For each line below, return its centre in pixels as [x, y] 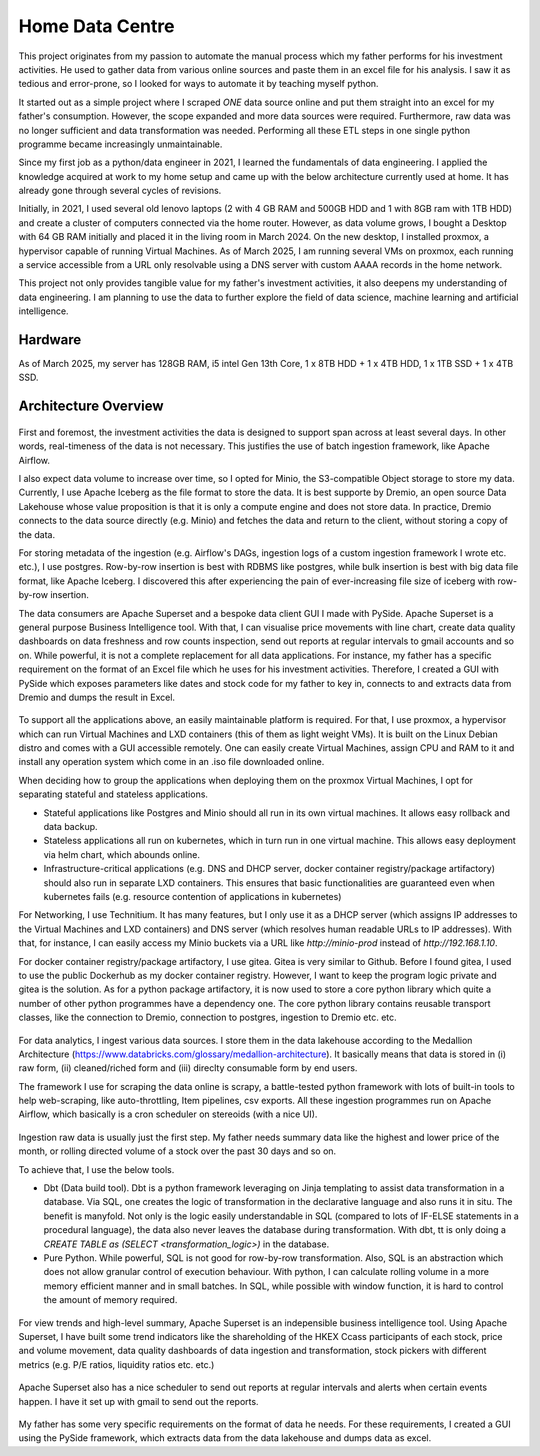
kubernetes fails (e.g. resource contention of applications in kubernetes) [192, 896]
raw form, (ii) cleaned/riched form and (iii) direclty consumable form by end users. [188, 1068]
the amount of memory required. [110, 1300]
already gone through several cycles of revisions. [120, 191]
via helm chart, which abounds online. [121, 854]
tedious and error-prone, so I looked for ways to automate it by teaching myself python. [198, 84]
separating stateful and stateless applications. [113, 794]
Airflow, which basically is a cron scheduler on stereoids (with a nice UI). [168, 1114]
